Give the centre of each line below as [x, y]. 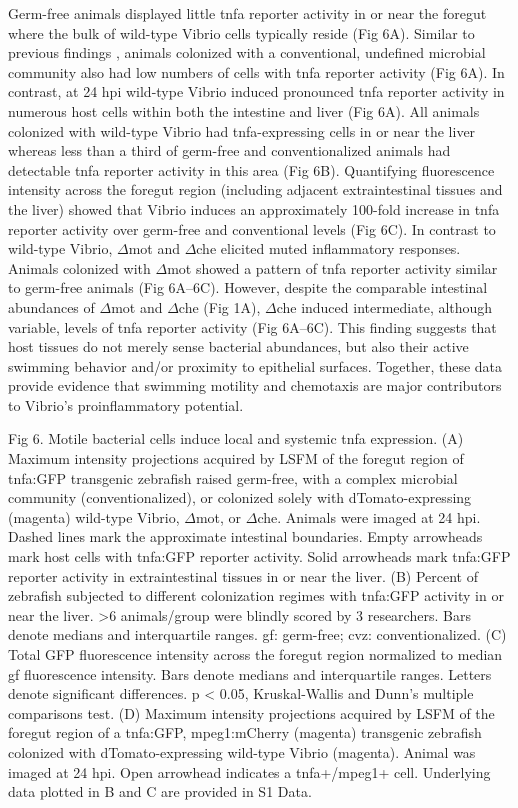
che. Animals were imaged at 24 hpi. [369, 516]
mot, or [218, 516]
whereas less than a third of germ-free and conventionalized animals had [229, 150]
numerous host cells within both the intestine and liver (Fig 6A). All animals [244, 110]
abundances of [51, 306]
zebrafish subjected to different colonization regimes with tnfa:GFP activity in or [256, 595]
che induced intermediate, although [384, 306]
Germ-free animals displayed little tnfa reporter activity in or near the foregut [247, 13]
